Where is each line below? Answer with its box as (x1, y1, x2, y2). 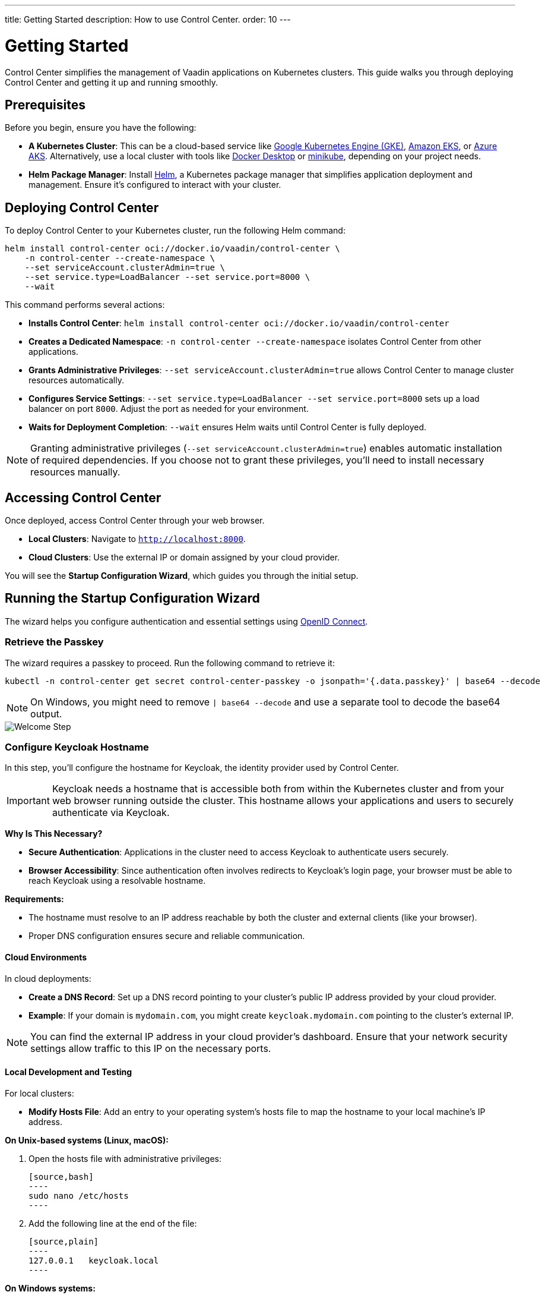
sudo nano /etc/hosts (28, 1190, 129, 1201)
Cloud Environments (5, 952, 87, 962)
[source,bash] (28, 1171, 94, 1182)
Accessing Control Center (5, 490, 161, 505)
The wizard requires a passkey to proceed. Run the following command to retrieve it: (5, 657, 335, 668)
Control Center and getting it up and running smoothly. (5, 77, 218, 87)
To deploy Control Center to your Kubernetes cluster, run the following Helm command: (5, 225, 346, 236)
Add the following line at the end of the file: (28, 1218, 197, 1228)
